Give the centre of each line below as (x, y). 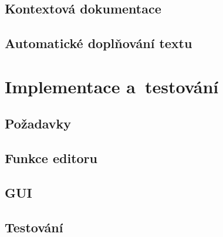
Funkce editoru (51, 158)
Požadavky (38, 123)
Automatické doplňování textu (99, 43)
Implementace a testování (112, 86)
